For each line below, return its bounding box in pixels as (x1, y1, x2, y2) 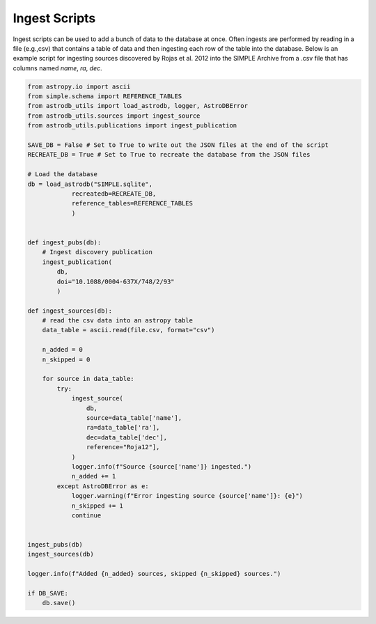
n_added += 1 (71, 472, 116, 481)
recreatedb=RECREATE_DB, (71, 190, 157, 198)
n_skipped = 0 (42, 355, 91, 364)
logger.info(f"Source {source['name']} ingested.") (71, 462, 252, 470)
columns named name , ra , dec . (13, 63, 102, 72)
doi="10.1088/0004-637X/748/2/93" (56, 277, 175, 286)
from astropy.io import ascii (27, 82, 131, 91)
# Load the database (27, 171, 97, 178)
